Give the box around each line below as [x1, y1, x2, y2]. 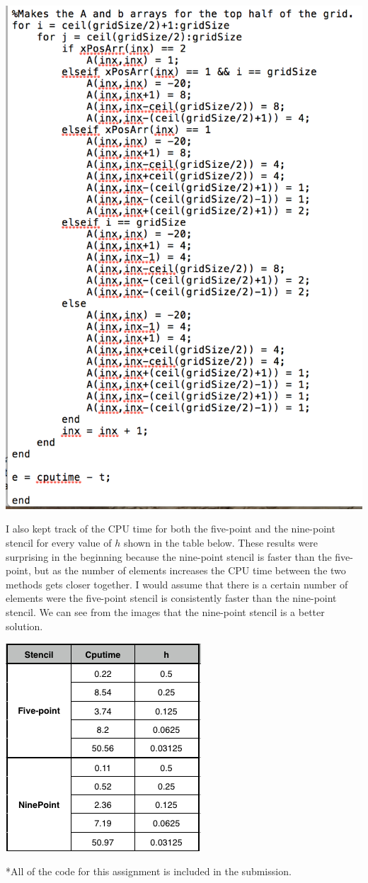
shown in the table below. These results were [123, 535, 318, 550]
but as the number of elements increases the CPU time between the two [34, 563, 346, 578]
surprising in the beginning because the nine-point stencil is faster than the [6, 549, 332, 564]
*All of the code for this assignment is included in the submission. [6, 863, 292, 878]
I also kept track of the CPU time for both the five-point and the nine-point [6, 521, 335, 536]
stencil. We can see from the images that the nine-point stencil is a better [6, 605, 325, 620]
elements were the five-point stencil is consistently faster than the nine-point [6, 591, 337, 605]
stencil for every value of [6, 535, 112, 550]
